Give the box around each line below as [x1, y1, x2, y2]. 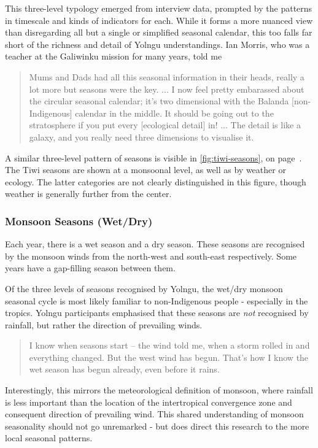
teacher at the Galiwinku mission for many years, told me [5, 50, 222, 63]
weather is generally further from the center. [5, 187, 172, 200]
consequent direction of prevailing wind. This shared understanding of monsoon [5, 407, 304, 420]
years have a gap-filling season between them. [5, 261, 176, 274]
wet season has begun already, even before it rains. [29, 363, 220, 376]
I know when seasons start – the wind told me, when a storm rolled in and [29, 339, 310, 352]
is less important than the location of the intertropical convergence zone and [5, 395, 292, 408]
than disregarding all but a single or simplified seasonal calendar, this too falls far [5, 26, 312, 39]
